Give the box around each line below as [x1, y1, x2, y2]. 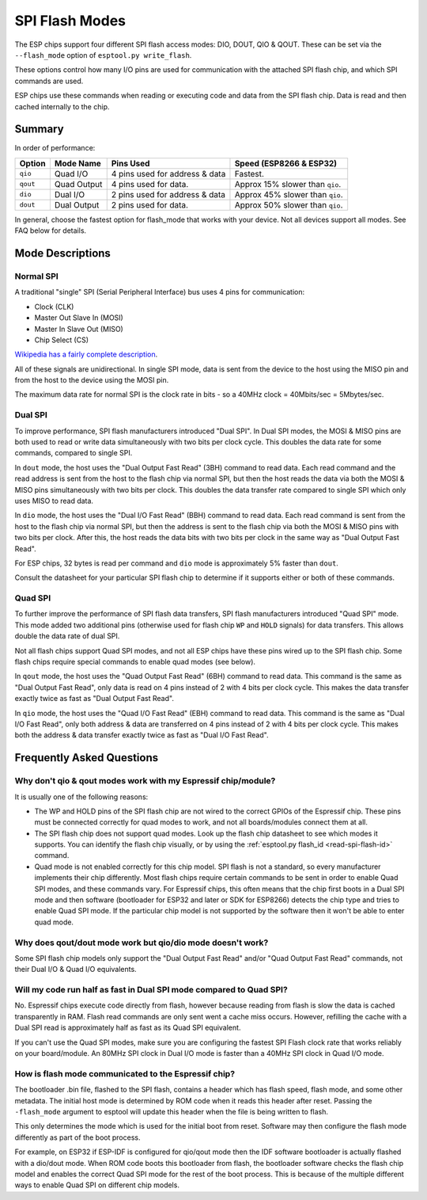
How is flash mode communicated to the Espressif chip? [14, 1068, 236, 1079]
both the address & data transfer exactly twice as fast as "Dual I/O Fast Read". [14, 730, 269, 740]
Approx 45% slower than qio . [234, 189, 343, 200]
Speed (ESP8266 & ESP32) [234, 158, 338, 169]
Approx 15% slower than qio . [234, 178, 342, 189]
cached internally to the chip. [14, 101, 110, 111]
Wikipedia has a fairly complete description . [14, 349, 158, 360]
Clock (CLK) [34, 302, 74, 311]
